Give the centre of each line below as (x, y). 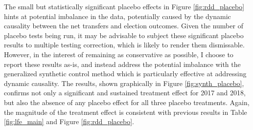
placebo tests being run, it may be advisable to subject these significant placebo (124, 35)
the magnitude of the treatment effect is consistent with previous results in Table (126, 112)
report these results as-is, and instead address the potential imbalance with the (122, 64)
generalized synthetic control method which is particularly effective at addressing (125, 74)
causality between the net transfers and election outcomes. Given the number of (124, 26)
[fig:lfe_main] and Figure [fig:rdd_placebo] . (69, 121)
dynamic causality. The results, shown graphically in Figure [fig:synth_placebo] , (124, 83)
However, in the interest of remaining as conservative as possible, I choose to (119, 54)
